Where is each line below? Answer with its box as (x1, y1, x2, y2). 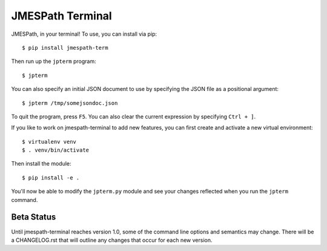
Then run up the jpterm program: (11, 58, 96, 65)
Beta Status (11, 212, 56, 223)
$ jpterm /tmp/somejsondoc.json (22, 99, 118, 106)
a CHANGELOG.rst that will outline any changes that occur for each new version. (11, 236, 213, 244)
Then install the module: (11, 160, 72, 167)
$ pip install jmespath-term (22, 44, 108, 51)
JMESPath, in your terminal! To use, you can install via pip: (11, 30, 157, 38)
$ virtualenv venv (22, 138, 77, 145)
